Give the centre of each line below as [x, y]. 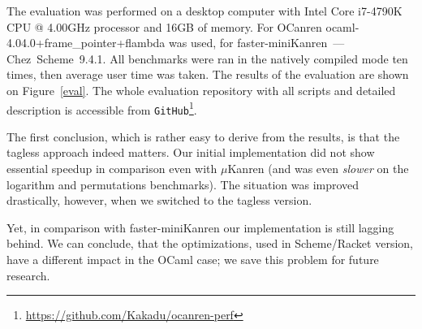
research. [28, 275]
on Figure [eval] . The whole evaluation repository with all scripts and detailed [201, 90]
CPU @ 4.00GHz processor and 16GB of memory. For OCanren [164, 26]
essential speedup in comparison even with [112, 169]
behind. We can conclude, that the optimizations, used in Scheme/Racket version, [210, 243]
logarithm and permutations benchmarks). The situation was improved [183, 184]
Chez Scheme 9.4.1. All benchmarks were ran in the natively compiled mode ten [207, 58]
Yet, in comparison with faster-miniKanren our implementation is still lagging [200, 227]
